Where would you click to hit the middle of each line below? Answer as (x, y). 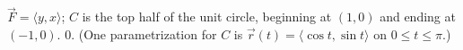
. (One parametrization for (144, 33)
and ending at (418, 17)
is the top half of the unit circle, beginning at (207, 17)
